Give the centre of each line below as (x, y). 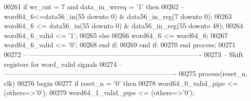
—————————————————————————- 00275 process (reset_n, (126, 73)
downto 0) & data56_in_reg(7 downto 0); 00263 (159, 16)
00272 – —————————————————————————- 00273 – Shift (124, 54)
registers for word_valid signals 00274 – (63, 64)
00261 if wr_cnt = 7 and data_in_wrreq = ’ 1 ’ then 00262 (91, 6)
